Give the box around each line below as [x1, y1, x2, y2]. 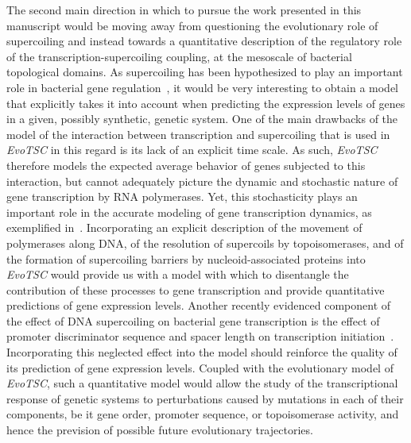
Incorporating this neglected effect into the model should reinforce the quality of [6, 344, 397, 360]
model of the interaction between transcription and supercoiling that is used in [6, 125, 390, 142]
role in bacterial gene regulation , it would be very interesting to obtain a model [6, 79, 399, 95]
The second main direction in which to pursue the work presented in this [6, 2, 362, 17]
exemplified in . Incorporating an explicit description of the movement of [6, 219, 363, 236]
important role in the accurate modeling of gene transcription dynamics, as [6, 203, 372, 220]
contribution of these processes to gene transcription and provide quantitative [6, 281, 385, 298]
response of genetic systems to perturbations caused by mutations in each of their [6, 390, 404, 406]
